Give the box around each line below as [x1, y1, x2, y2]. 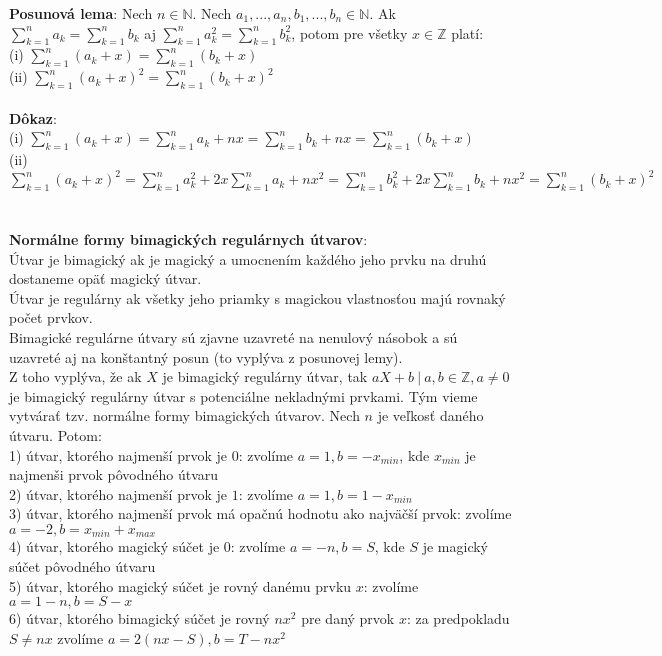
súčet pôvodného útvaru [9, 556, 156, 576]
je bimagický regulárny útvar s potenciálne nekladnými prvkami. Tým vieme [9, 385, 478, 406]
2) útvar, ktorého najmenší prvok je [9, 483, 227, 504]
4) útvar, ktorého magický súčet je [9, 536, 220, 557]
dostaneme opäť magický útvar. [9, 268, 202, 289]
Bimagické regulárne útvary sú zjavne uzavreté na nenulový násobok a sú [9, 327, 458, 348]
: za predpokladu [406, 608, 510, 629]
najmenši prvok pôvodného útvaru [9, 464, 219, 485]
